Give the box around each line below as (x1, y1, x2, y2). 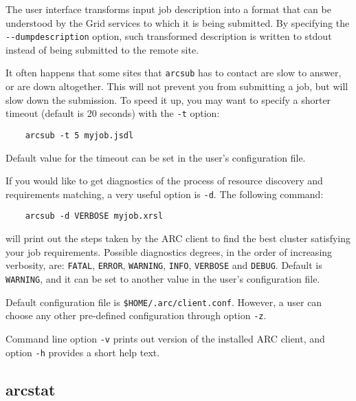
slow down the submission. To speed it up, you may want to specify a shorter (5, 92, 331, 107)
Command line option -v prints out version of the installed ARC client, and (5, 331, 325, 345)
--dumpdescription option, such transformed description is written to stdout (5, 29, 332, 43)
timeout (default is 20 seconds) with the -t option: (5, 106, 220, 120)
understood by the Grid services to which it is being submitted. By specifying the (5, 15, 350, 30)
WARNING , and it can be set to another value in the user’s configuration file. (5, 271, 320, 285)
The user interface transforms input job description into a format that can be (5, 2, 331, 16)
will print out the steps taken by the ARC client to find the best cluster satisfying (5, 231, 351, 246)
